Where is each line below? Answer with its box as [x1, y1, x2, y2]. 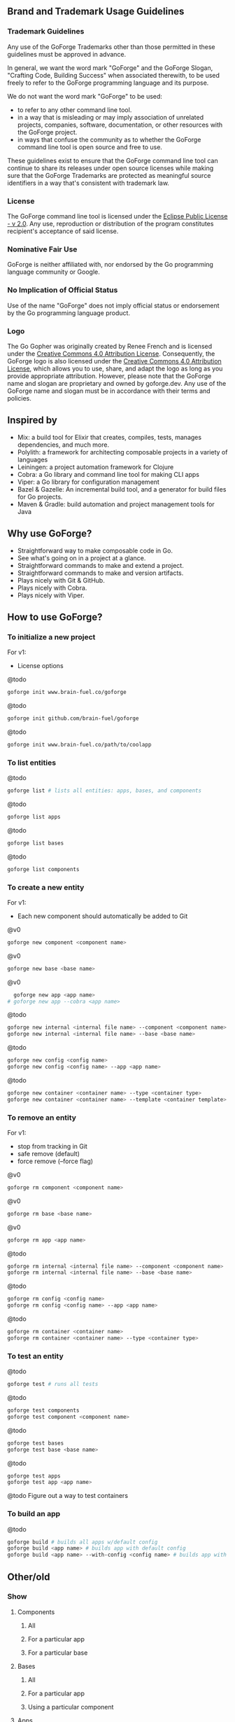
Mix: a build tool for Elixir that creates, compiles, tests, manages [17, 433, 201, 441]
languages [17, 455, 48, 464]
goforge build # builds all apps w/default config [7, 1539, 158, 1546]
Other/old [7, 1571, 50, 1583]
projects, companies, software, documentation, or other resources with [17, 120, 223, 129]
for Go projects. [17, 492, 63, 501]
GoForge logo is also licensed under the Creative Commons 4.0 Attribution [7, 356, 222, 365]
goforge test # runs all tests [7, 1381, 99, 1388]
